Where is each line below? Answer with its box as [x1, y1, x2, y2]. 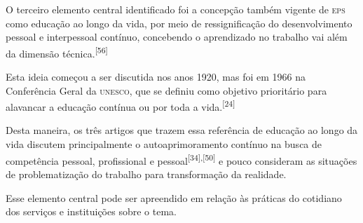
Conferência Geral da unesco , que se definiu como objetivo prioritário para [6, 83, 327, 97]
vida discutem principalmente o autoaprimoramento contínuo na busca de [6, 137, 322, 151]
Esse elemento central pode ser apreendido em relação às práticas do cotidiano [6, 190, 342, 205]
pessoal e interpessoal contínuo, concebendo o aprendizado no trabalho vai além [6, 29, 348, 44]
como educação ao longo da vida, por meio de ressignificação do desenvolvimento [6, 15, 352, 30]
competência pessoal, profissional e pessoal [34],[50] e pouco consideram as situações [6, 151, 357, 168]
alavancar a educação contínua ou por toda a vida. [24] [6, 97, 235, 114]
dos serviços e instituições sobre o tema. [6, 204, 177, 219]
